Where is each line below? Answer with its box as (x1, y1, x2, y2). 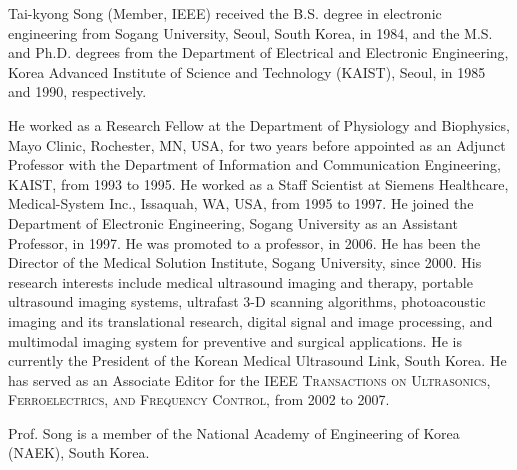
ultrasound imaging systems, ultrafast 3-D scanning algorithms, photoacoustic (8, 291, 486, 312)
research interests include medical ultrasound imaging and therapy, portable (8, 271, 473, 292)
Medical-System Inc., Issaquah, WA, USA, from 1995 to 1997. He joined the (8, 193, 474, 214)
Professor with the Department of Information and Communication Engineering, (8, 154, 501, 175)
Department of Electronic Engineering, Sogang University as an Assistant (8, 212, 458, 233)
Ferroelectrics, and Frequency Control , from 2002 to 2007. (8, 389, 390, 410)
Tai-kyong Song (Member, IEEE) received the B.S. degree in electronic (8, 3, 442, 23)
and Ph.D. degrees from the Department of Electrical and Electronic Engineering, (8, 42, 509, 63)
